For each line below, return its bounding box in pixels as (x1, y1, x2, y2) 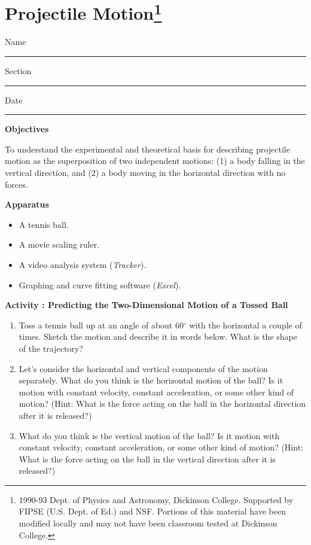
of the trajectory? (19, 342, 83, 354)
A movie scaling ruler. (19, 238, 100, 251)
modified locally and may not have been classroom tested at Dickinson (19, 517, 278, 529)
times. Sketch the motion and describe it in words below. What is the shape (19, 330, 297, 343)
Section (5, 65, 32, 77)
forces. (5, 178, 28, 190)
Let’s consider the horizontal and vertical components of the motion (19, 362, 268, 375)
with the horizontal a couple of (189, 318, 302, 331)
